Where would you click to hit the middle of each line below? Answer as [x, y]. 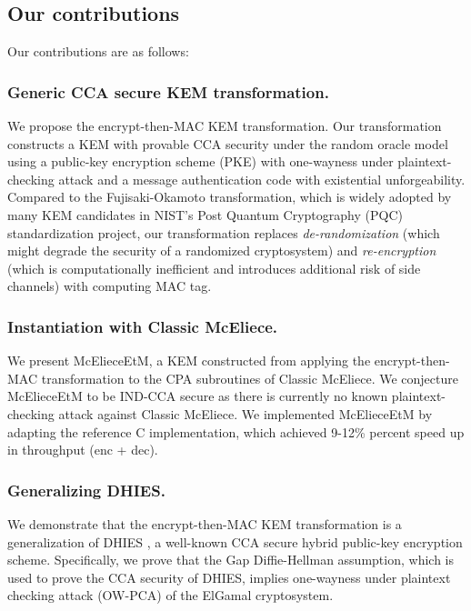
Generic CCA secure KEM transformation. [168, 91]
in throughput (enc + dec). [83, 450]
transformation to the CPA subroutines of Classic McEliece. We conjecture [250, 378]
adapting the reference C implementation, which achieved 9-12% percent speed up [236, 431]
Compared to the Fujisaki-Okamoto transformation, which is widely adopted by [230, 197]
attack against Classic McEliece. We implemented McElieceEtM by [246, 413]
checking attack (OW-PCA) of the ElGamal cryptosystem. [170, 595]
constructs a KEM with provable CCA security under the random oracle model [228, 143]
